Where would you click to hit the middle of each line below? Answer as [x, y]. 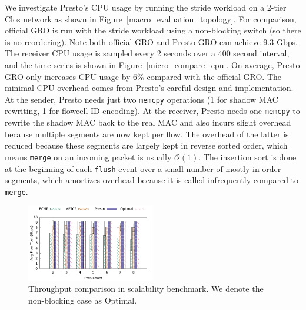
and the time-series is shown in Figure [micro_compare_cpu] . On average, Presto [152, 64]
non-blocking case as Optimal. [83, 300]
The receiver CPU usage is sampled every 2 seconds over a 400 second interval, [147, 53]
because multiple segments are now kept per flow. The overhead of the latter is [147, 134]
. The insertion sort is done [247, 156]
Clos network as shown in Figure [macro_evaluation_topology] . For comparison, [151, 18]
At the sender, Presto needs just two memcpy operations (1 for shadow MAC [142, 99]
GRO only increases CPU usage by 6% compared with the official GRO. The [143, 76]
